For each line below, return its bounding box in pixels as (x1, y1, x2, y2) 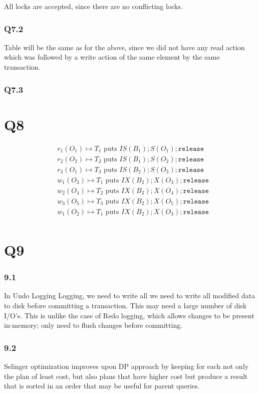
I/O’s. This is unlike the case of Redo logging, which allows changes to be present (4, 310, 254, 320)
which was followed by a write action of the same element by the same (4, 52, 220, 62)
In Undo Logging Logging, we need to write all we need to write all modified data (4, 290, 255, 301)
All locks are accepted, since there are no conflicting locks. (4, 1, 183, 11)
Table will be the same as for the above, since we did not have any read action (4, 42, 245, 52)
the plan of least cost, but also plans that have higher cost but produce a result (4, 370, 248, 381)
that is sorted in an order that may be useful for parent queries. (4, 380, 200, 391)
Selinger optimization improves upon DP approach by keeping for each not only (4, 361, 248, 371)
